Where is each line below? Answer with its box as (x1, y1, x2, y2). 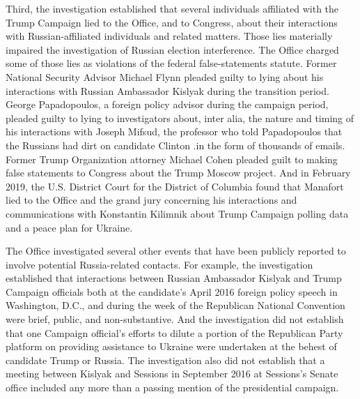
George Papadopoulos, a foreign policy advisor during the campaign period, (6, 97, 329, 112)
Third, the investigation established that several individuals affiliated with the (6, 1, 339, 15)
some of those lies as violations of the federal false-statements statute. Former (6, 56, 337, 70)
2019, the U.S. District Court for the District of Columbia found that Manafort (6, 179, 344, 193)
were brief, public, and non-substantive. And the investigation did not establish (6, 312, 344, 326)
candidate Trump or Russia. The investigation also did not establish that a (6, 352, 325, 367)
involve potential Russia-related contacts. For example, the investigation (6, 257, 313, 271)
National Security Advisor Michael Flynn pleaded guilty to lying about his (6, 69, 324, 84)
